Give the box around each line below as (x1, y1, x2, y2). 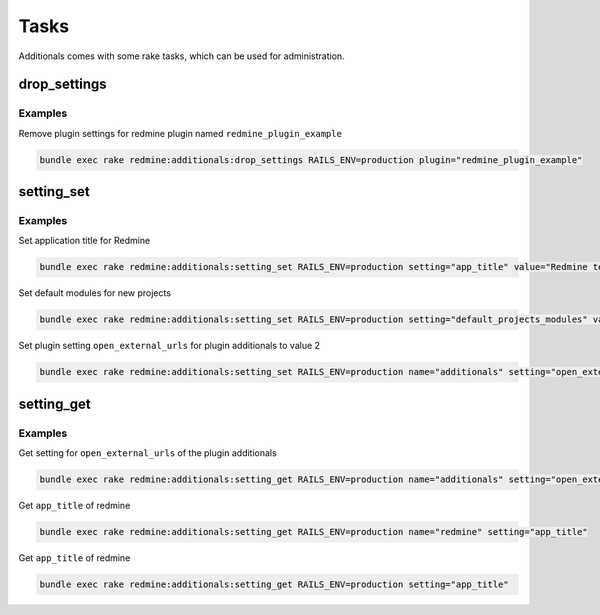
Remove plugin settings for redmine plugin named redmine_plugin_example (18, 127, 342, 139)
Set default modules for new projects (18, 287, 172, 299)
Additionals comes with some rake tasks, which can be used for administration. (18, 50, 345, 62)
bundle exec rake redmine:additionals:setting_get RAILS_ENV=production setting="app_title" (39, 579, 509, 590)
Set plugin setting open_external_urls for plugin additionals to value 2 (18, 340, 320, 352)
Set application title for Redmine (18, 235, 151, 247)
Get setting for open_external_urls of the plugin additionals (18, 447, 277, 459)
